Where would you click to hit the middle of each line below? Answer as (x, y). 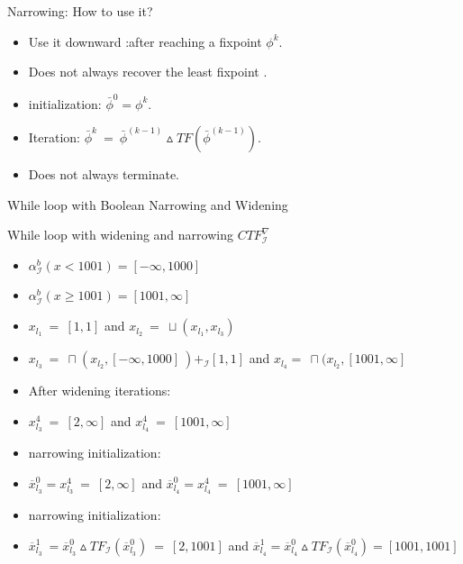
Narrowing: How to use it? (80, 11)
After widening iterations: (100, 391)
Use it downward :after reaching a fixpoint (145, 41)
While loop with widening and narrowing (120, 235)
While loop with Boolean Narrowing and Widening (148, 204)
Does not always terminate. (104, 174)
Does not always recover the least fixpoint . (148, 72)
